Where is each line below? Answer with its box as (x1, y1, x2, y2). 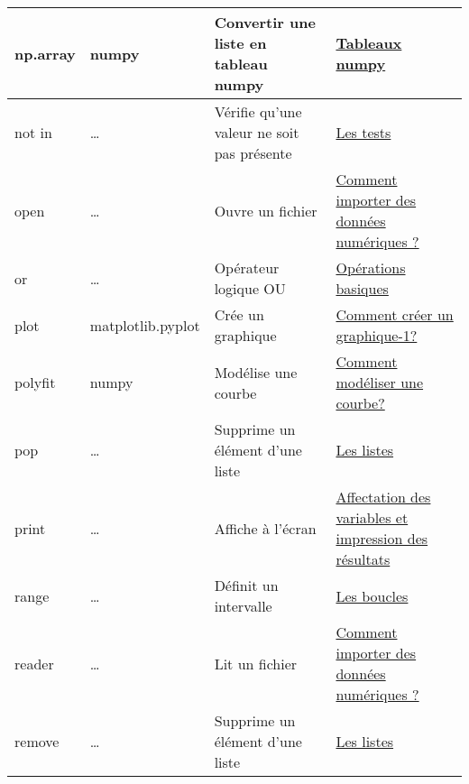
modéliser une (336, 372, 424, 392)
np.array (14, 42, 76, 64)
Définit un (214, 575, 279, 595)
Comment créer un (336, 304, 454, 325)
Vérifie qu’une (214, 101, 302, 122)
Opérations (336, 257, 406, 278)
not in (14, 122, 52, 143)
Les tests (336, 122, 391, 143)
